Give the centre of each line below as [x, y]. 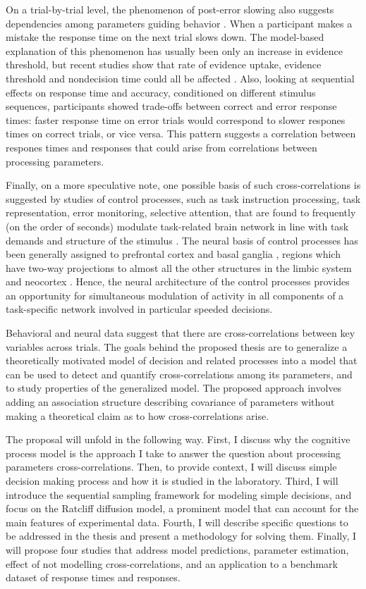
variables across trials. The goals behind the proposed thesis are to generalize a [177, 346]
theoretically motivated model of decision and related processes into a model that [182, 360]
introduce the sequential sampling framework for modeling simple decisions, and [179, 494]
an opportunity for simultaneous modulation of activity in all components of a [175, 295]
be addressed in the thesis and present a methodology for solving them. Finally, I [181, 536]
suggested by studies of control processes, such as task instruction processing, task [183, 198]
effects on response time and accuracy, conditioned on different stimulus [161, 92]
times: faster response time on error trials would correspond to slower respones [176, 119]
